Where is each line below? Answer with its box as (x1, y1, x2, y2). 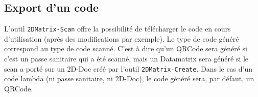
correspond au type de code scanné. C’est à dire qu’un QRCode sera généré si (4, 43, 247, 54)
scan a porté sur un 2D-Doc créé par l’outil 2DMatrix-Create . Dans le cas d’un (4, 63, 253, 74)
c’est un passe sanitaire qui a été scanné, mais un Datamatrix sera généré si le (4, 53, 249, 64)
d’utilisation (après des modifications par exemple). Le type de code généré (4, 33, 239, 44)
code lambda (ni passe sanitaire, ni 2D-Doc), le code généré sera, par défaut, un (4, 73, 254, 84)
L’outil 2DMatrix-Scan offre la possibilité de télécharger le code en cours (4, 23, 231, 34)
